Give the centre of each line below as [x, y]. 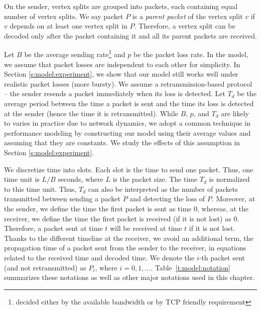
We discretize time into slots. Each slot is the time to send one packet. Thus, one [129, 169]
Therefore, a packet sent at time [53, 228]
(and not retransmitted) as [45, 267]
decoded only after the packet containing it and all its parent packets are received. [130, 35]
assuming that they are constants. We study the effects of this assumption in [122, 142]
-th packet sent [222, 257]
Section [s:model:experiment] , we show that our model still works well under [121, 74]
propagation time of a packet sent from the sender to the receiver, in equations [125, 248]
